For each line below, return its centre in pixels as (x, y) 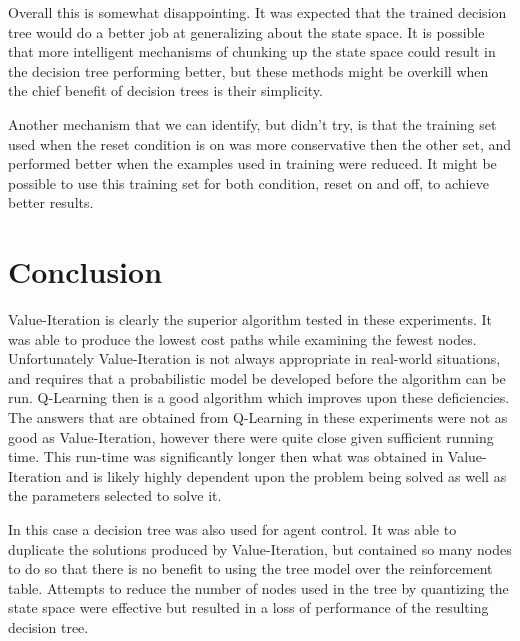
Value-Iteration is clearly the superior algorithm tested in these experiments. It (250, 319)
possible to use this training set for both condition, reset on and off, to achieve (248, 182)
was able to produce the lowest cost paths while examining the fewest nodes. (242, 338)
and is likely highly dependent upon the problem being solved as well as (286, 475)
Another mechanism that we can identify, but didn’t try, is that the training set (252, 123)
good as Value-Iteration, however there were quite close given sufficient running (251, 436)
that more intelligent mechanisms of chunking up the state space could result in (252, 51)
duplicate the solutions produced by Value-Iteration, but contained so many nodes (260, 548)
